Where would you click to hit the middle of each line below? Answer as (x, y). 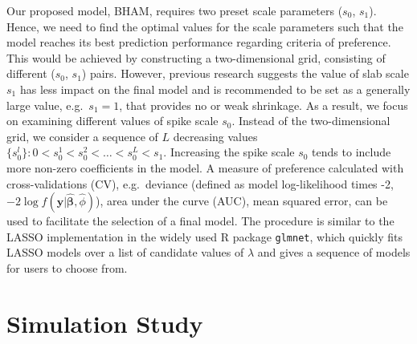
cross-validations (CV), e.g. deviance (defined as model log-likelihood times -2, (200, 183)
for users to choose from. (67, 267)
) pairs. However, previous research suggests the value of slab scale (245, 73)
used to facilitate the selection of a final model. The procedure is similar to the (200, 221)
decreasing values (215, 136)
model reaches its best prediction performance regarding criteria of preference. (199, 42)
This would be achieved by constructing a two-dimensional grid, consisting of (196, 57)
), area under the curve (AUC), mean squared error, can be (241, 201)
